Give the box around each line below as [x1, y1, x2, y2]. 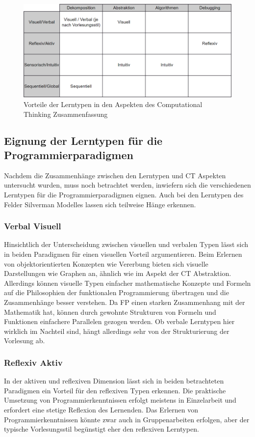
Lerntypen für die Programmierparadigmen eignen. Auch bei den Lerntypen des [4, 190, 244, 200]
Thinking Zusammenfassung [24, 109, 108, 119]
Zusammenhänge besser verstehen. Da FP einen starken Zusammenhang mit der [4, 297, 245, 307]
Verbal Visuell [4, 220, 61, 232]
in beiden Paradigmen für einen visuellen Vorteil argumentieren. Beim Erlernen [4, 249, 242, 259]
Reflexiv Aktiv [4, 356, 63, 368]
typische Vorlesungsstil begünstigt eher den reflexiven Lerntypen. [4, 424, 199, 434]
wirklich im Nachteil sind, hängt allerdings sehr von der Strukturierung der [4, 326, 229, 336]
